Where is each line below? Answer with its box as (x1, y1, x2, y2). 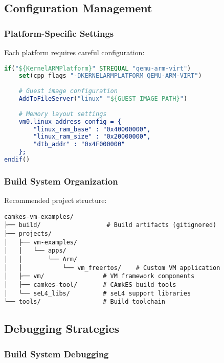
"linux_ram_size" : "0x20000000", (33, 133, 151, 141)
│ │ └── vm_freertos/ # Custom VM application (4, 264, 220, 271)
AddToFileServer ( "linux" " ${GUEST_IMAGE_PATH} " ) (18, 95, 188, 103)
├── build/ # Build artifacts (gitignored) (4, 221, 217, 229)
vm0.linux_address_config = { (18, 118, 122, 125)
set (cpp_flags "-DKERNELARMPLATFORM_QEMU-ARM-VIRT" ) (18, 72, 202, 80)
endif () (4, 156, 30, 164)
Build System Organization (4, 174, 118, 187)
